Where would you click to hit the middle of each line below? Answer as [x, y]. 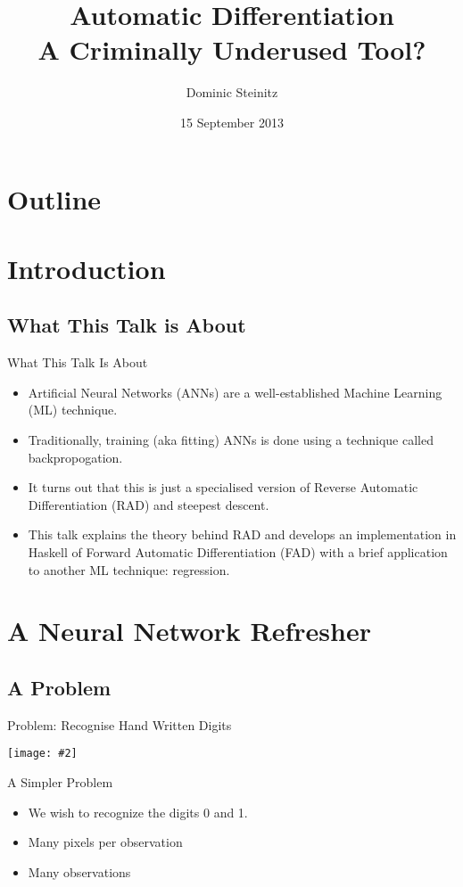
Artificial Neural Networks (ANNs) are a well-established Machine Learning [235, 392]
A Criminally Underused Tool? [232, 49]
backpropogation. [75, 457]
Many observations [79, 871]
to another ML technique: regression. [129, 569]
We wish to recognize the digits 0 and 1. [138, 812]
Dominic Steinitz [232, 92]
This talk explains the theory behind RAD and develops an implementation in [242, 534]
